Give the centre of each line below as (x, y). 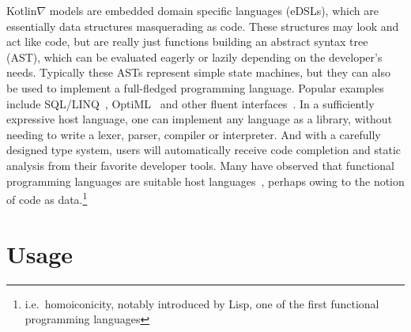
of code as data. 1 (47, 198)
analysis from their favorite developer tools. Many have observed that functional (200, 165)
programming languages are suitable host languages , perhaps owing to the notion (205, 181)
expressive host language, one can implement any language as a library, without (200, 119)
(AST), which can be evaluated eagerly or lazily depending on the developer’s (194, 57)
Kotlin (22, 10)
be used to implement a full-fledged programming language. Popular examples (195, 87)
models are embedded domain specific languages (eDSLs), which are (214, 10)
